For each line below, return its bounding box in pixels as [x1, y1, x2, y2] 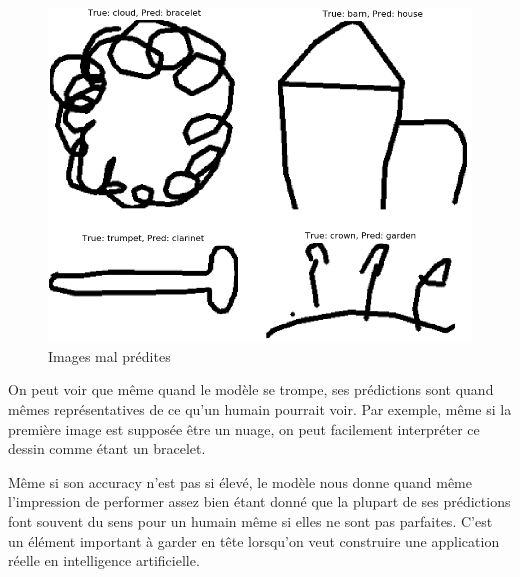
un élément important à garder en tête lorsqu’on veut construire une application [8, 530, 500, 551]
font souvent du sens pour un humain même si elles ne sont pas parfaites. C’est [8, 510, 493, 531]
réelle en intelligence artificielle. [8, 550, 200, 571]
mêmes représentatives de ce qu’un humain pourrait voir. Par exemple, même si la [8, 398, 512, 419]
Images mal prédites [48, 345, 171, 366]
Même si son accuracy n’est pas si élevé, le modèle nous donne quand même [8, 471, 472, 492]
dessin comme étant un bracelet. [8, 438, 206, 459]
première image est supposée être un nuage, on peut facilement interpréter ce [8, 418, 480, 439]
